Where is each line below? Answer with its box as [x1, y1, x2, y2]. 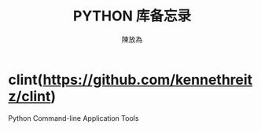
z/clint [8, 87, 51, 105]
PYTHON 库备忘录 [72, 7, 191, 25]
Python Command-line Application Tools [8, 113, 139, 122]
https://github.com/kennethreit [42, 71, 253, 89]
